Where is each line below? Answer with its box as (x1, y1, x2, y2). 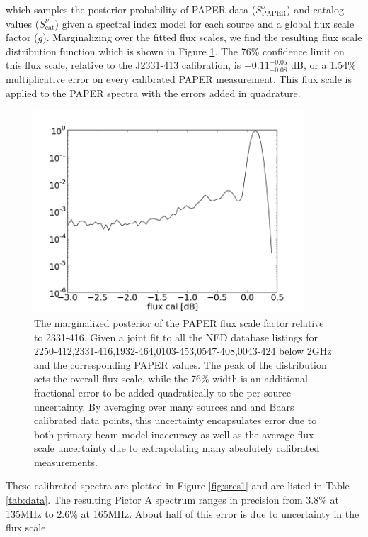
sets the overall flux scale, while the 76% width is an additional (34, 371, 308, 386)
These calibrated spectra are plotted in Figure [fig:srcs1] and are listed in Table (6, 478, 350, 493)
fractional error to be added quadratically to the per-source (34, 384, 292, 399)
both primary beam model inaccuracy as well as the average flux (34, 426, 314, 441)
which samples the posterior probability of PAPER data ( (6, 2, 256, 16)
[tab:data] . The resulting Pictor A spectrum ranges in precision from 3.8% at (6, 492, 339, 507)
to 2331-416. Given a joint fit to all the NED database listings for (34, 329, 318, 344)
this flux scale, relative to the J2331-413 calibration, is (6, 57, 241, 72)
